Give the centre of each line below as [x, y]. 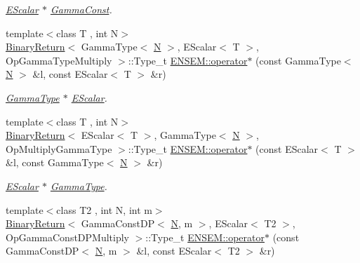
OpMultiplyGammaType [59, 148]
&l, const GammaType [55, 162]
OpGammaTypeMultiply [59, 60]
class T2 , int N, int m [104, 209]
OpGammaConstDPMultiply [67, 237]
